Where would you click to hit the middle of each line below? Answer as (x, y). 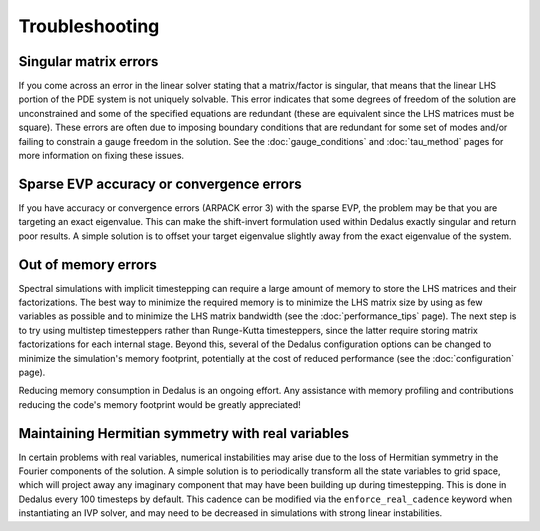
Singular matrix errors (88, 61)
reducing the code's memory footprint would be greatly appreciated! (160, 404)
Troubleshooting (89, 26)
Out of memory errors (87, 264)
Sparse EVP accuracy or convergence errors (160, 183)
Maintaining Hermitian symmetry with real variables (184, 433)
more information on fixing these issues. (101, 156)
